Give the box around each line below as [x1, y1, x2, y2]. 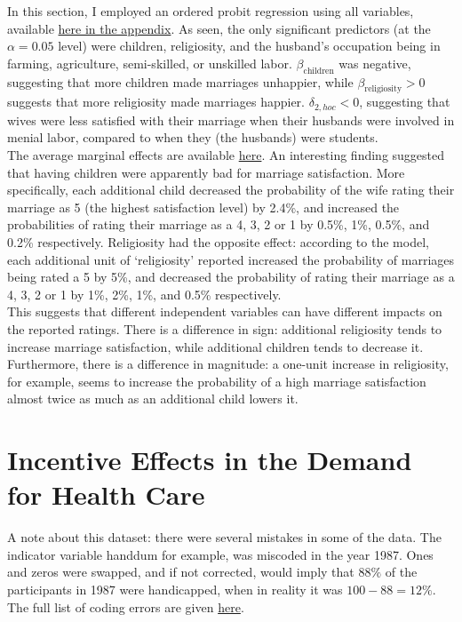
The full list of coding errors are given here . [7, 597, 244, 616]
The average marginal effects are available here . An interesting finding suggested [7, 146, 445, 164]
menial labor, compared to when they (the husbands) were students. [7, 128, 378, 147]
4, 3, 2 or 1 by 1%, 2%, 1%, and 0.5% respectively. [7, 284, 282, 303]
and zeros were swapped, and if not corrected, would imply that [7, 562, 354, 581]
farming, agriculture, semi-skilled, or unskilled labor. [7, 53, 292, 72]
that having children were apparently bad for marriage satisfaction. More [7, 163, 405, 181]
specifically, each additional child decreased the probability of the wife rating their [7, 180, 455, 199]
